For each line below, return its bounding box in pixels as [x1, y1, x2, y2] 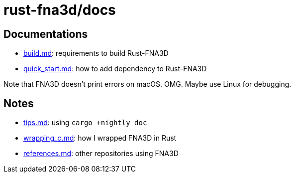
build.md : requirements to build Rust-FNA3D [23, 49, 169, 58]
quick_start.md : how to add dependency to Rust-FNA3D [23, 64, 207, 73]
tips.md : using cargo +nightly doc [23, 118, 147, 127]
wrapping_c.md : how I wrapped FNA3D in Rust [23, 134, 177, 143]
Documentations [3, 27, 88, 40]
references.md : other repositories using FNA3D [23, 149, 179, 158]
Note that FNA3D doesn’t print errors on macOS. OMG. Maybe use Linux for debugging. [3, 80, 292, 89]
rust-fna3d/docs [3, 1, 116, 18]
